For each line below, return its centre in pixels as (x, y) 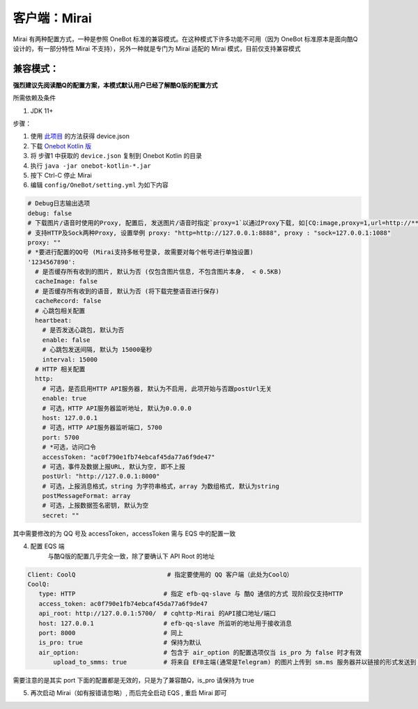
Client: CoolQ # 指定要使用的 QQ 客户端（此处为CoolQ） (160, 574)
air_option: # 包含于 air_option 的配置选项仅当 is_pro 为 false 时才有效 (200, 652)
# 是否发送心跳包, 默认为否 (83, 330)
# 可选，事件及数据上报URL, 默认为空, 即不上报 (114, 466)
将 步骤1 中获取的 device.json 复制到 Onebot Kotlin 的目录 (116, 156)
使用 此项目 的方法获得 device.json (80, 137)
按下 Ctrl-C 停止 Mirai (61, 175)
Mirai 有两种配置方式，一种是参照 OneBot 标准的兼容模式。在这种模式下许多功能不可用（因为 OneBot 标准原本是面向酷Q (185, 39)
